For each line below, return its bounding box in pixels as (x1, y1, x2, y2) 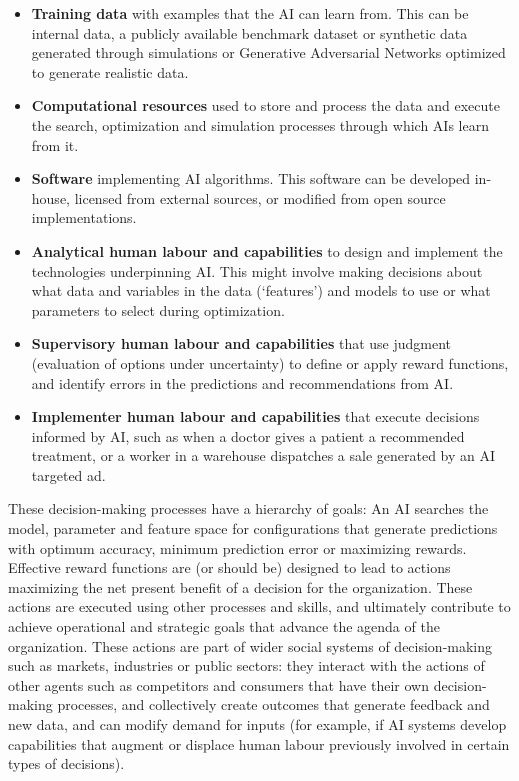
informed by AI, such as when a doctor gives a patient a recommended (31, 425, 465, 446)
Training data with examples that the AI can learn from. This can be (31, 3, 469, 23)
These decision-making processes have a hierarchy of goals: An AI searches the (8, 498, 489, 519)
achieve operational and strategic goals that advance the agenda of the (8, 616, 440, 637)
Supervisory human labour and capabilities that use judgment (31, 333, 452, 354)
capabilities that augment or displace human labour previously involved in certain (8, 733, 510, 754)
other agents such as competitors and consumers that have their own (8, 674, 429, 695)
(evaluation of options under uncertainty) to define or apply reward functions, (31, 352, 509, 373)
